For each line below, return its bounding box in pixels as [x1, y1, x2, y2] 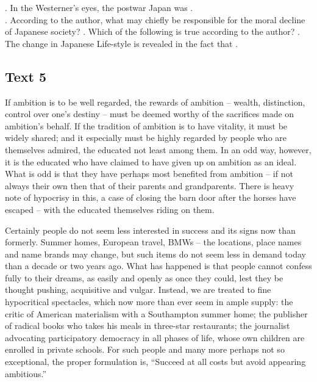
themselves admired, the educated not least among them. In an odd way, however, [5, 143, 312, 156]
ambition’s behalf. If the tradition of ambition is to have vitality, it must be [5, 119, 288, 132]
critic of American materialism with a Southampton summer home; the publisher [5, 307, 308, 320]
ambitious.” [5, 367, 47, 380]
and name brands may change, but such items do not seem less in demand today [5, 247, 306, 260]
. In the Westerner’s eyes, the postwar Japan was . [5, 1, 193, 13]
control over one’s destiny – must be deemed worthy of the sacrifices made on [5, 107, 294, 120]
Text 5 [5, 67, 47, 85]
